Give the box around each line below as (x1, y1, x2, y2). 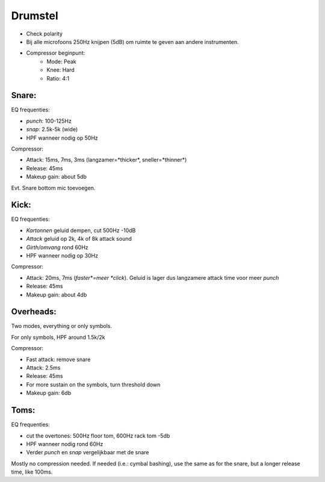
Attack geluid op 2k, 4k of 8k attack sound (26, 235, 132, 243)
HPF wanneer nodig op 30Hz (26, 252, 99, 259)
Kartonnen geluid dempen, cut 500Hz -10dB (26, 226, 136, 234)
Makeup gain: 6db (26, 389, 72, 397)
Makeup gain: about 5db (26, 173, 87, 181)
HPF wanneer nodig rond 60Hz (26, 440, 104, 448)
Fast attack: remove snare (26, 356, 91, 363)
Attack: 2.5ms (26, 364, 61, 371)
